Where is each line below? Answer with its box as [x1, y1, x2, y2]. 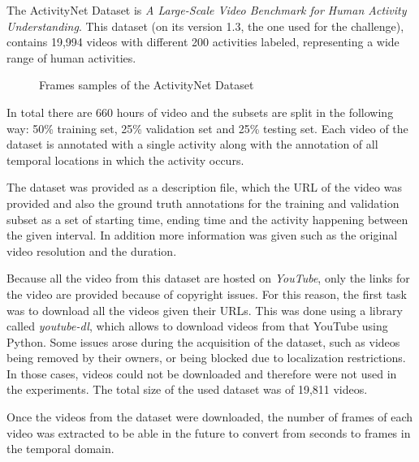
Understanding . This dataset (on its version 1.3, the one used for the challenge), [6, 17, 404, 34]
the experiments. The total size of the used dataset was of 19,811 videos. [6, 381, 368, 398]
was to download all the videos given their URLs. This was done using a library [6, 301, 403, 318]
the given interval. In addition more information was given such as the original [6, 227, 398, 244]
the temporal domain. [6, 440, 114, 457]
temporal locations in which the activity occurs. [6, 151, 244, 168]
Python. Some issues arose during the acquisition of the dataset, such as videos [6, 333, 400, 350]
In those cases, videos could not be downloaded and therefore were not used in [6, 365, 397, 382]
